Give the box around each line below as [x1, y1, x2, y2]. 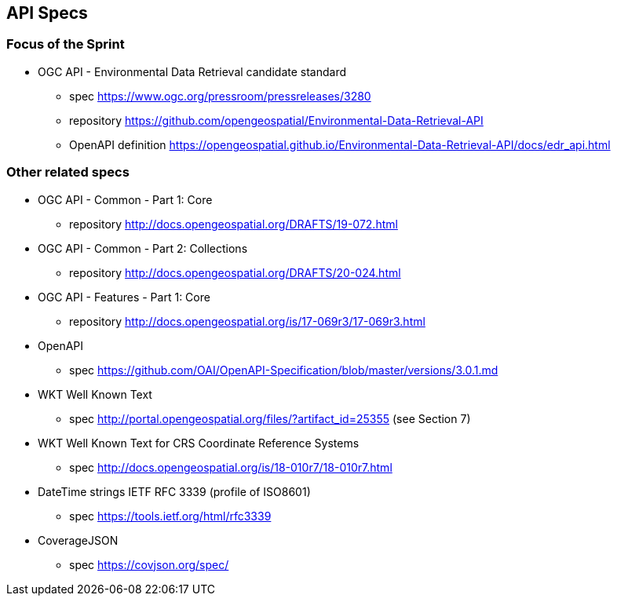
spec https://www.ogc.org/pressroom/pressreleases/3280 [69, 89, 371, 103]
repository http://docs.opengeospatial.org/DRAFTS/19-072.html [69, 217, 398, 231]
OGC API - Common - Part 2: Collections [38, 241, 248, 255]
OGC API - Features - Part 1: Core [38, 290, 210, 304]
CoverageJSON [38, 533, 119, 547]
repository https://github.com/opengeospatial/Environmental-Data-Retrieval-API [69, 113, 484, 127]
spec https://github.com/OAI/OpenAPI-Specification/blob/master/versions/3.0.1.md [69, 363, 498, 377]
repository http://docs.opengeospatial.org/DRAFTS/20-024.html [69, 265, 401, 279]
